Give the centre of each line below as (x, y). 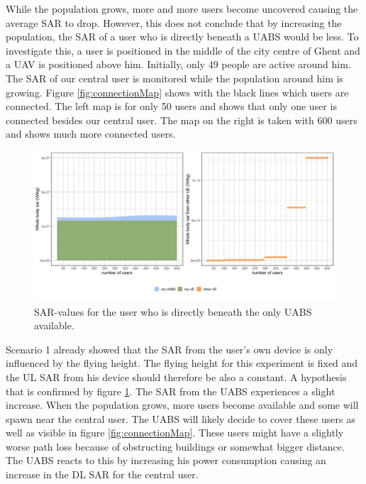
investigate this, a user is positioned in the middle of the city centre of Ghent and (183, 50)
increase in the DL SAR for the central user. (102, 474)
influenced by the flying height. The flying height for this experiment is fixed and (182, 363)
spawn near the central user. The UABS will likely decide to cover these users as (181, 418)
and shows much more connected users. (91, 134)
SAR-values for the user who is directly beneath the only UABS (173, 311)
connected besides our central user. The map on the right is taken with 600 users (182, 120)
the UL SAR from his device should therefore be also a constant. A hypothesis (176, 376)
